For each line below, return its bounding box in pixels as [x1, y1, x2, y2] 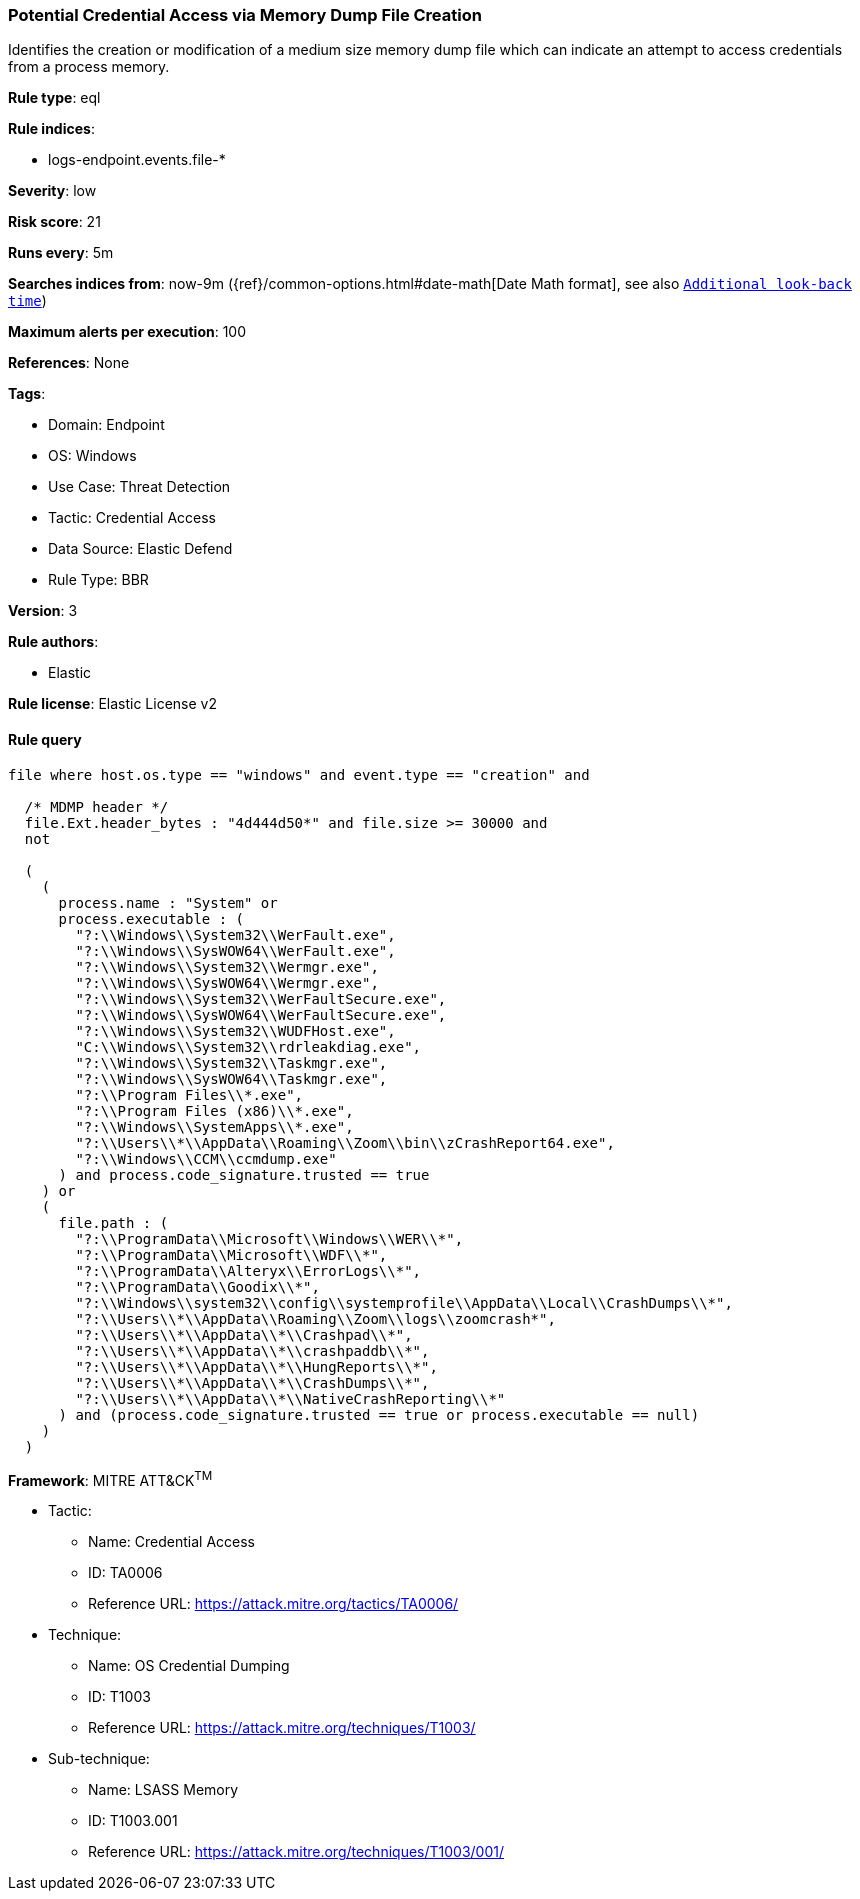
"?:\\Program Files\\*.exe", [75, 1086, 304, 1103]
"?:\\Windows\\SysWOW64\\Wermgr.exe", [75, 974, 379, 991]
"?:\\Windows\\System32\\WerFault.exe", [75, 926, 396, 943]
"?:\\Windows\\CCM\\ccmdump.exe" [75, 1150, 337, 1167]
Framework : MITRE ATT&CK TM [8, 1468, 213, 1489]
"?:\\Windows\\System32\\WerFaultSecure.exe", [75, 990, 447, 1007]
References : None [8, 354, 130, 372]
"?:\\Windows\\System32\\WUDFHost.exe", [75, 1022, 396, 1039]
